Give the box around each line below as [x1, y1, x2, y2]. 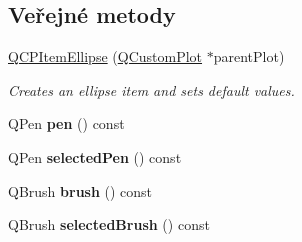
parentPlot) [213, 46, 285, 67]
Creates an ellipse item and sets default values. [8, 79, 295, 100]
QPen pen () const [8, 113, 125, 134]
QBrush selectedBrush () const [8, 214, 210, 235]
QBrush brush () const [8, 180, 153, 201]
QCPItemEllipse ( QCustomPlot [8, 46, 203, 67]
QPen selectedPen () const [8, 146, 182, 167]
